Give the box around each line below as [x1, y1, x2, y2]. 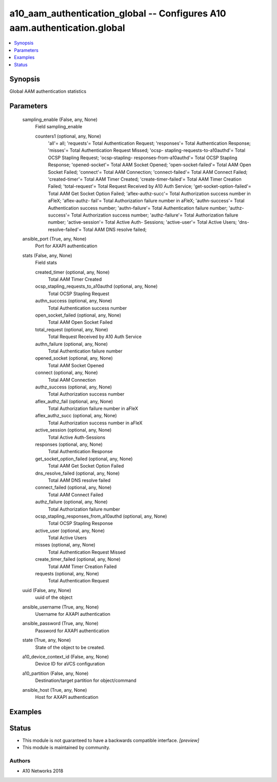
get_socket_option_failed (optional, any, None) [35, 456, 133, 462]
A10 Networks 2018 [22, 768, 64, 774]
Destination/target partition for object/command [35, 677, 136, 683]
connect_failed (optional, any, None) [35, 484, 112, 491]
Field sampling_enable [35, 124, 83, 130]
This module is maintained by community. [22, 745, 110, 751]
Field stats [35, 260, 57, 266]
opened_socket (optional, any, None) [35, 355, 113, 361]
